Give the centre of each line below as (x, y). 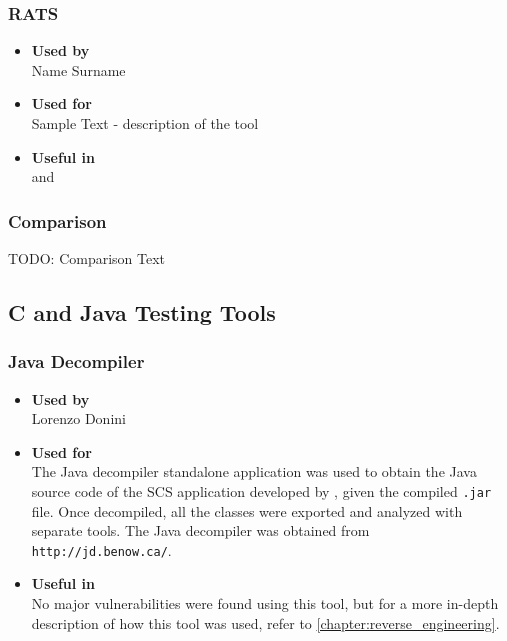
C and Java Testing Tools (142, 311)
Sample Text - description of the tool (145, 123)
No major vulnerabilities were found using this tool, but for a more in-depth (265, 603)
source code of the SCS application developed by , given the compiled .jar (261, 490)
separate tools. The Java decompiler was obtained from (200, 530)
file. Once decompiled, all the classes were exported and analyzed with (247, 510)
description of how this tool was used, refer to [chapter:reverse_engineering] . (265, 622)
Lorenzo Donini (78, 418)
